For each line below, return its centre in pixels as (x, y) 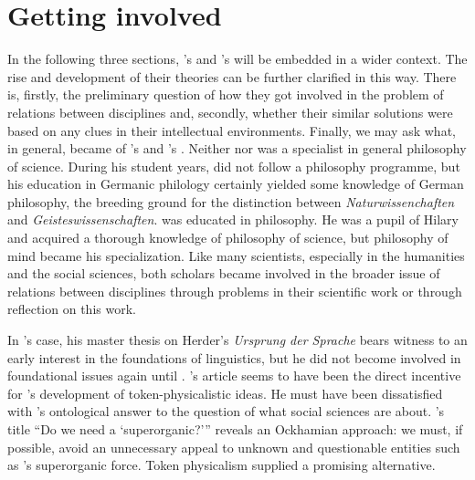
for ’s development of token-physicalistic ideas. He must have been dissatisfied (225, 393)
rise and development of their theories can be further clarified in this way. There (232, 76)
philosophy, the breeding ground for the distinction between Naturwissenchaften (231, 201)
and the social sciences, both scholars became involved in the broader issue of (224, 273)
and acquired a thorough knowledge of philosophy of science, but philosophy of (228, 238)
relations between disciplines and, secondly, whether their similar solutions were (230, 112)
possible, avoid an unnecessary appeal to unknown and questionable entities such (234, 447)
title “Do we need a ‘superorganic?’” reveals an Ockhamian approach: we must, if (235, 429)
